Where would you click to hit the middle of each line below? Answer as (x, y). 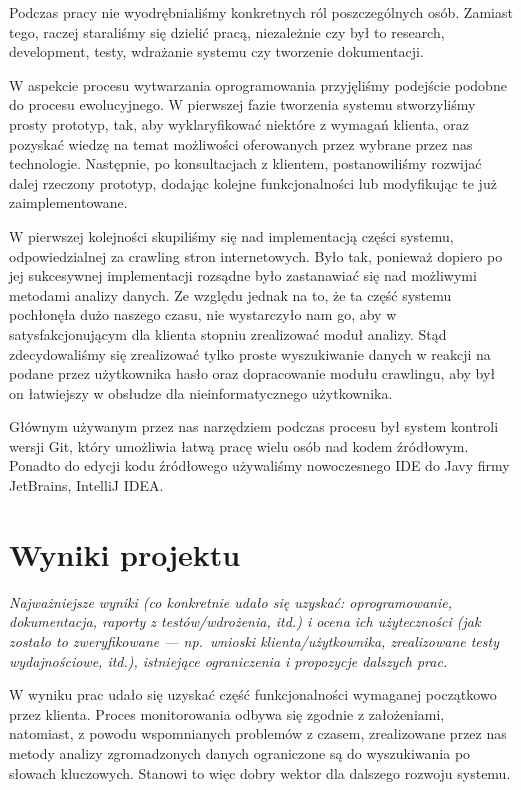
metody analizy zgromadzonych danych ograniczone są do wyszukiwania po (240, 752)
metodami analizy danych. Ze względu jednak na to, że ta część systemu (230, 294)
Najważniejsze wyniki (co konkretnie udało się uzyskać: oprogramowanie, (231, 601)
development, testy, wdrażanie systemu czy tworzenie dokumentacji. (216, 51)
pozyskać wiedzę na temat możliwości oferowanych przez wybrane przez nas (241, 143)
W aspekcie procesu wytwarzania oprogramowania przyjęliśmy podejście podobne (258, 84)
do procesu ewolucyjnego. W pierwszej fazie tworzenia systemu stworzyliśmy (242, 104)
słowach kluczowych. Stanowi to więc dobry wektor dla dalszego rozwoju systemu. (260, 772)
